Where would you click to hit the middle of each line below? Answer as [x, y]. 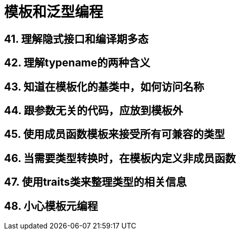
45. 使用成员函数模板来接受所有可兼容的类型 [115, 134]
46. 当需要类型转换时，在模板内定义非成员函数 [120, 158]
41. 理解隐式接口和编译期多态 [76, 39]
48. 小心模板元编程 [51, 206]
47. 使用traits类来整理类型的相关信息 [95, 182]
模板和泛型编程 [54, 12]
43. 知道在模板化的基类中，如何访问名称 [104, 87]
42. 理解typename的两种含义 [77, 63]
